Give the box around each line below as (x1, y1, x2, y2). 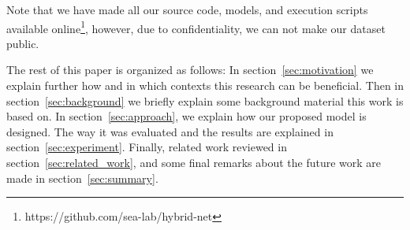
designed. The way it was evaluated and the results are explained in (6, 123, 334, 139)
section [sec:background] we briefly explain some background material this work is (6, 92, 404, 109)
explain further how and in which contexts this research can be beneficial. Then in (6, 77, 404, 94)
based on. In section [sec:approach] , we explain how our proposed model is (6, 108, 367, 124)
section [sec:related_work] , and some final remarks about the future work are (6, 154, 382, 170)
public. (6, 35, 39, 51)
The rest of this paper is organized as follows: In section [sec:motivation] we (6, 61, 374, 78)
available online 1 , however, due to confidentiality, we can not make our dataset (6, 17, 386, 36)
